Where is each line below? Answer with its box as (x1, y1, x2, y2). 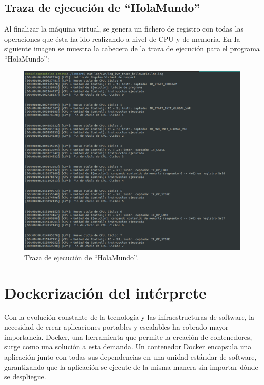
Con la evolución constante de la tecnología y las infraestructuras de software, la (4, 311, 255, 322)
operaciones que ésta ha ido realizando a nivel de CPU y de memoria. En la (4, 33, 240, 44)
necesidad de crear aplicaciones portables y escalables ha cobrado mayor (4, 321, 229, 332)
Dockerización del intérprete (4, 282, 207, 303)
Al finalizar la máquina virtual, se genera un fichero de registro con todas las (4, 23, 243, 34)
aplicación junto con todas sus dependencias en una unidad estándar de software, (4, 351, 257, 362)
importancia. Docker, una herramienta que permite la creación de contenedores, (4, 331, 252, 342)
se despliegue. (4, 371, 46, 382)
